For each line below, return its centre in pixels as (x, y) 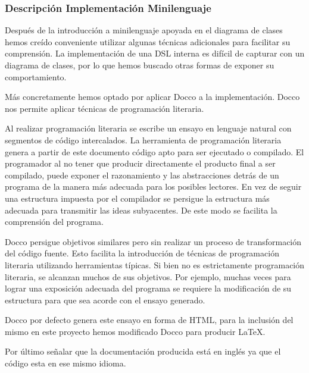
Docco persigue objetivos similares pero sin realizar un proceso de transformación (153, 241)
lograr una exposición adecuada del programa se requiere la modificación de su (148, 288)
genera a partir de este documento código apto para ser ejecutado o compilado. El (154, 151)
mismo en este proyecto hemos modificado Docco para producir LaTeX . (135, 331)
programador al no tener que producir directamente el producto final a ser (140, 163)
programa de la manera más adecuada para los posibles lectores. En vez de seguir (153, 186)
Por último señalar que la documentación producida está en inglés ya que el (143, 351)
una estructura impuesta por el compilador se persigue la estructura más (137, 198)
